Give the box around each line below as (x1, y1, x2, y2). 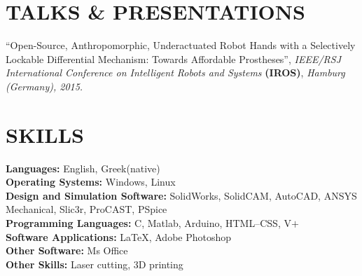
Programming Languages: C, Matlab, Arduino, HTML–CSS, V (6, 216, 291, 230)
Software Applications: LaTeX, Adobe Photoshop (6, 229, 232, 244)
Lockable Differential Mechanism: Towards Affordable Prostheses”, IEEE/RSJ (6, 51, 342, 66)
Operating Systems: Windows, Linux (6, 174, 176, 189)
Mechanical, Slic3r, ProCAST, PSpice (6, 202, 167, 216)
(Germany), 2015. (6, 78, 83, 93)
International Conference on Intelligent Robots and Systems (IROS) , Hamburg (6, 65, 345, 80)
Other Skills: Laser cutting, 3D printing (6, 256, 183, 271)
